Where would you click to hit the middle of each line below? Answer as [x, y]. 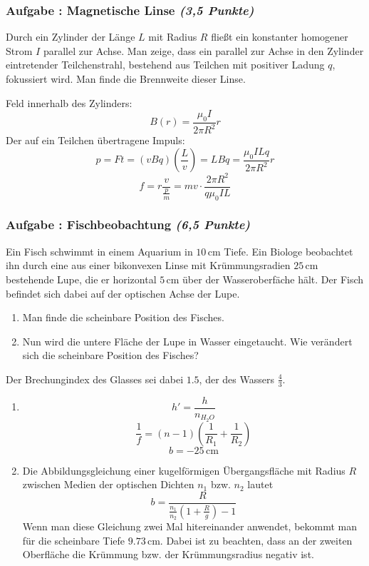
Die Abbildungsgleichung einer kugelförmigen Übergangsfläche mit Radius [184, 470]
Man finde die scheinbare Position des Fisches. [123, 317]
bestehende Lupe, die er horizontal [81, 279]
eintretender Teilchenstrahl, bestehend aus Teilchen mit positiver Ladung [165, 65]
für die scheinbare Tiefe [74, 540]
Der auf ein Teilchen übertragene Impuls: [95, 140]
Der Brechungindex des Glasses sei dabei [95, 379]
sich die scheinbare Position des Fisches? [110, 355]
